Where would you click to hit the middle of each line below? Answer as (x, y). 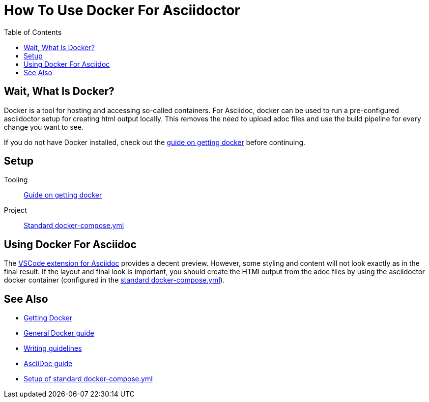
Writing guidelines (53, 348)
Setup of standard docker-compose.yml (88, 379)
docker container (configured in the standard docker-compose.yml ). (114, 280)
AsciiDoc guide (48, 364)
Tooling (16, 180)
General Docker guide (59, 333)
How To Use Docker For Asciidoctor (122, 10)
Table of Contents (33, 32)
